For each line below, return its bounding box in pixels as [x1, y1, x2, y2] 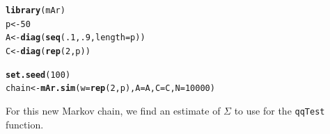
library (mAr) [6, 6, 65, 15]
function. [6, 117, 44, 131]
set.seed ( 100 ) [6, 69, 71, 80]
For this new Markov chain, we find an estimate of [6, 103, 221, 117]
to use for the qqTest [234, 103, 325, 117]
